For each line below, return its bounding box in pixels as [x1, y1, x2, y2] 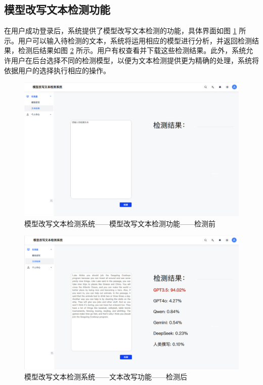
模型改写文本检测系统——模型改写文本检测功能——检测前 [24, 218, 215, 228]
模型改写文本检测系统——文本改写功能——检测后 [24, 371, 187, 381]
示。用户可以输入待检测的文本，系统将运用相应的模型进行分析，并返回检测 [4, 35, 252, 45]
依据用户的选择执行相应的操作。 [4, 65, 110, 75]
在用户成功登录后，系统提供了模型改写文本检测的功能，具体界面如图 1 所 [4, 25, 246, 36]
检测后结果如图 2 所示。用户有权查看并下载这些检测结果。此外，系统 [18, 45, 246, 56]
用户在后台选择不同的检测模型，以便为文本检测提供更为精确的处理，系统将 [11, 55, 259, 65]
